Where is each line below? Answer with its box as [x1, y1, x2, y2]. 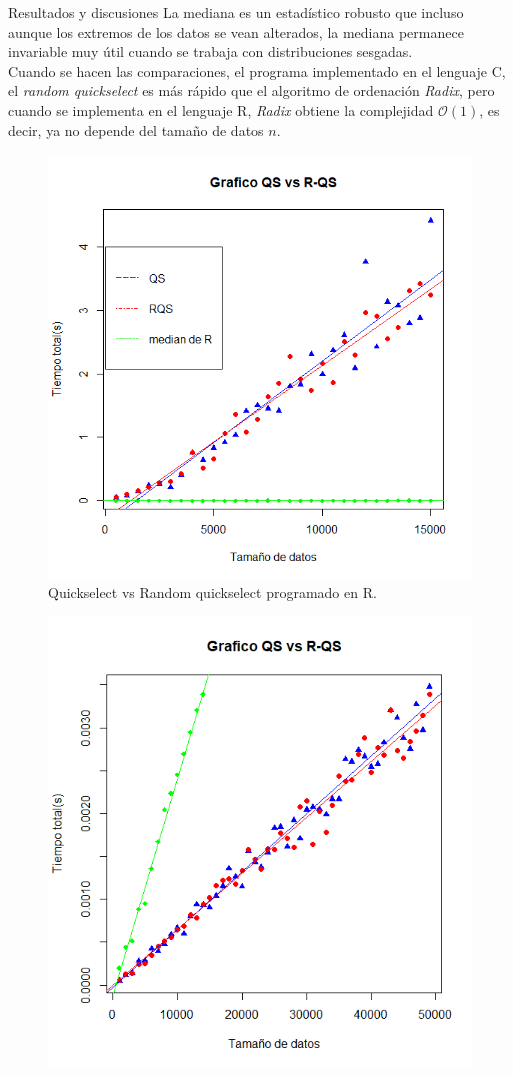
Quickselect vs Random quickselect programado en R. [48, 581, 377, 602]
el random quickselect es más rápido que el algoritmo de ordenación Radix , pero [8, 80, 495, 101]
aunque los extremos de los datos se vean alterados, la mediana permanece [8, 21, 464, 42]
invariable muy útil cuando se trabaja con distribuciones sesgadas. [8, 41, 413, 62]
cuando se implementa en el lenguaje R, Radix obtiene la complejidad [8, 99, 434, 120]
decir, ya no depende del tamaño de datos [8, 119, 264, 140]
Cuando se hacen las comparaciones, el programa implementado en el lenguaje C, [8, 60, 506, 81]
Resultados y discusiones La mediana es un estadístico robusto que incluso [8, 2, 464, 22]
